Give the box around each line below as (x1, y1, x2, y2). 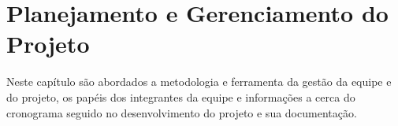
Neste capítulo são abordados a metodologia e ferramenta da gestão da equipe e (6, 73, 392, 90)
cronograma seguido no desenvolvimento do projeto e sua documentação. (6, 104, 357, 120)
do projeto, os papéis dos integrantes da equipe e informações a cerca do (6, 88, 355, 105)
